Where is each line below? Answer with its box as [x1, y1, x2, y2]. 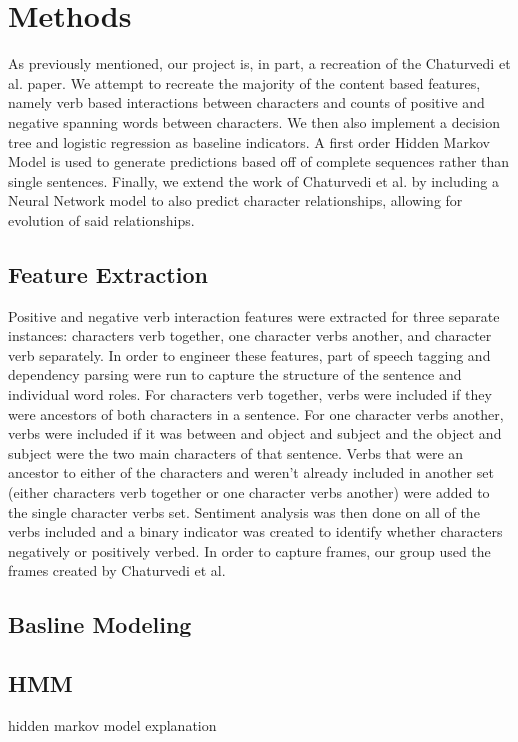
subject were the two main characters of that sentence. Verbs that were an [8, 442, 464, 463]
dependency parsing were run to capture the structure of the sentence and [8, 364, 462, 385]
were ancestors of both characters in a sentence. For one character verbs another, [8, 403, 504, 424]
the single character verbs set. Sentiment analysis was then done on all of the [8, 501, 480, 522]
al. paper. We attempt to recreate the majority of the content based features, [8, 72, 481, 93]
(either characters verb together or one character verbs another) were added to [8, 482, 490, 503]
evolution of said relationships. [8, 209, 195, 230]
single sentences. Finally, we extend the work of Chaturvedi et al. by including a [8, 170, 499, 191]
